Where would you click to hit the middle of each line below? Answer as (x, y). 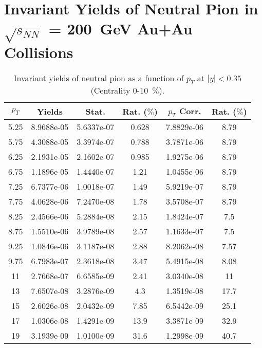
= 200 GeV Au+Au (120, 29)
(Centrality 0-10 (119, 90)
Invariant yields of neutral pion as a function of (99, 78)
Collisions (39, 52)
